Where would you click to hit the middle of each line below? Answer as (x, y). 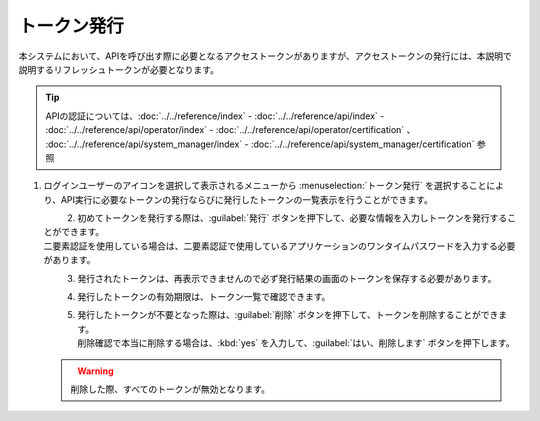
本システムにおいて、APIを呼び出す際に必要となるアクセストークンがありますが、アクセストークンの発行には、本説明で (265, 56)
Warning (95, 371)
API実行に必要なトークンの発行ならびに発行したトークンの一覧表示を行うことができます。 (247, 199)
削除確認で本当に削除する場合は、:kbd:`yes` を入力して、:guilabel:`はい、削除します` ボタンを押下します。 (296, 343)
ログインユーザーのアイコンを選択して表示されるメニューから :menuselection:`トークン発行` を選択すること (265, 186)
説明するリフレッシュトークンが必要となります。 (119, 69)
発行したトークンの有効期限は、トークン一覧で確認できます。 (204, 297)
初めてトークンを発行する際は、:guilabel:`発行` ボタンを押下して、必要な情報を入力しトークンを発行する (292, 218)
